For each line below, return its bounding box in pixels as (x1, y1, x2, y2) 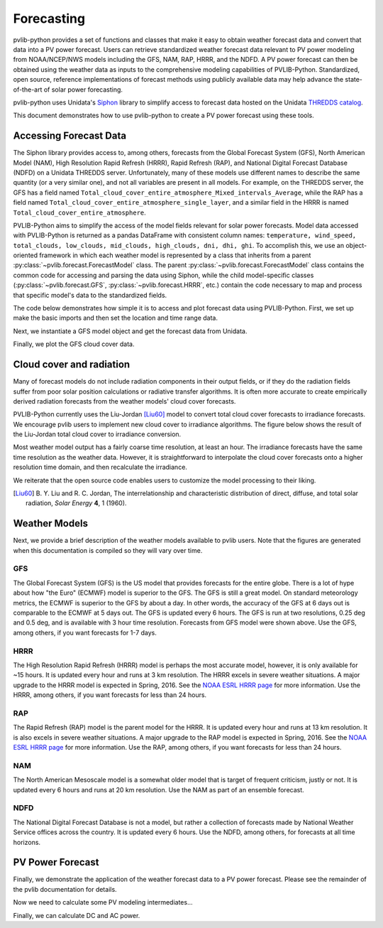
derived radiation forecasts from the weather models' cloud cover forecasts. (13, 396, 236, 405)
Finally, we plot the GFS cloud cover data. (13, 340, 135, 348)
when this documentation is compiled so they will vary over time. (13, 546, 203, 554)
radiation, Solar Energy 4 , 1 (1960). (26, 499, 127, 507)
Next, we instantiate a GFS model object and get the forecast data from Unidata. (13, 327, 248, 335)
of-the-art (13, 85, 43, 94)
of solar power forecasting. (43, 85, 123, 94)
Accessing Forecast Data (13, 130, 127, 142)
